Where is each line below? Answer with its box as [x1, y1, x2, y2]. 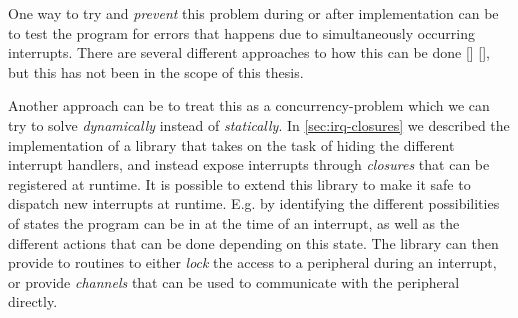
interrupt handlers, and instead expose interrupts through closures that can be [8, 154, 490, 175]
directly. [8, 291, 58, 312]
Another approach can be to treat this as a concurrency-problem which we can [8, 95, 490, 116]
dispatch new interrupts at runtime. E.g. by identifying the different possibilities [8, 193, 500, 214]
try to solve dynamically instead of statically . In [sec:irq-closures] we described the [8, 114, 510, 135]
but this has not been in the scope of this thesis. [8, 61, 304, 82]
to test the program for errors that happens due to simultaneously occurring [8, 22, 475, 43]
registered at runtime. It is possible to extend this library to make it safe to [8, 173, 471, 194]
